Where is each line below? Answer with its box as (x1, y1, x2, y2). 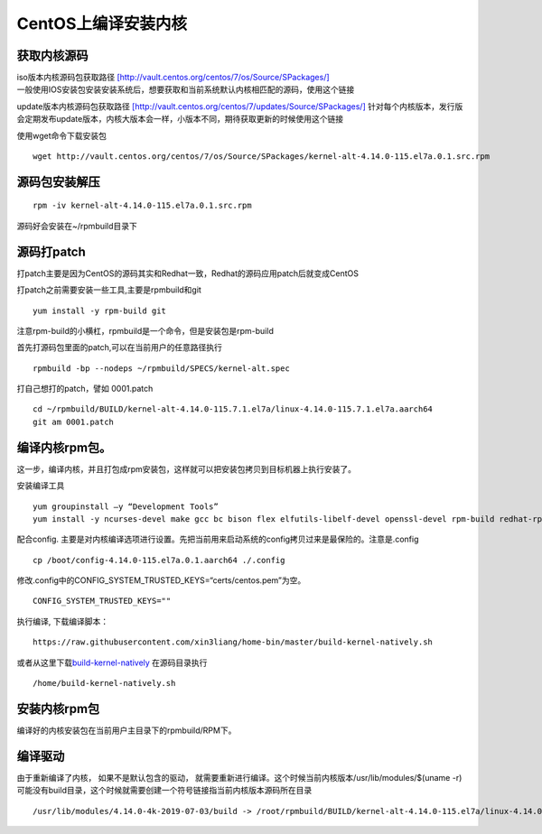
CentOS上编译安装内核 (16, 14, 187, 33)
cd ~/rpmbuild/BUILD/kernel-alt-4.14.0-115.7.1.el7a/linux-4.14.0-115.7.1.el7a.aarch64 (33, 404, 434, 414)
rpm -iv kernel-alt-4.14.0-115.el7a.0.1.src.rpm (33, 200, 252, 211)
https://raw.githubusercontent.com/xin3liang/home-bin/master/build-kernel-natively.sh (33, 637, 434, 647)
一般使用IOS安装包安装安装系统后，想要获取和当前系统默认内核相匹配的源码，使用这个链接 (16, 84, 355, 95)
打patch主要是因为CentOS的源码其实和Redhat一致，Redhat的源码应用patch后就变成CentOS (16, 267, 359, 279)
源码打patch (16, 244, 86, 259)
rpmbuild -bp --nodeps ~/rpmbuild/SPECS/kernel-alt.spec (33, 363, 291, 374)
